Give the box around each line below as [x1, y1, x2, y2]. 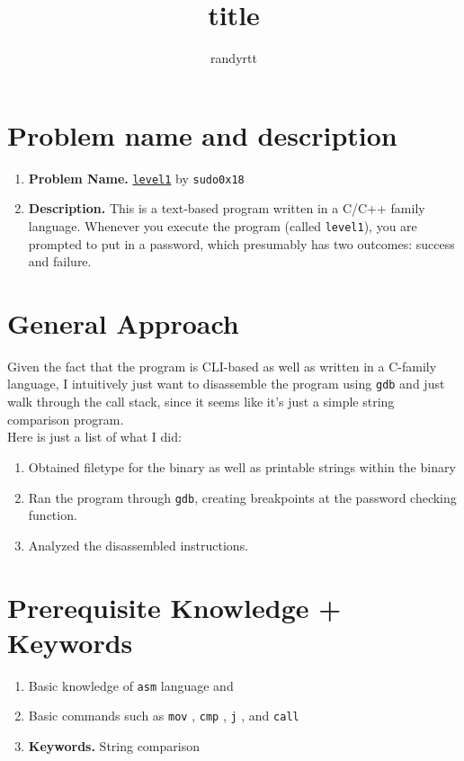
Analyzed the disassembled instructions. [28, 535, 249, 554]
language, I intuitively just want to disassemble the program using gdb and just [7, 374, 445, 393]
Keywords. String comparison [28, 736, 200, 755]
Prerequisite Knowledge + [7, 588, 342, 625]
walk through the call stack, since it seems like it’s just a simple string [7, 392, 395, 411]
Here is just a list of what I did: [7, 427, 182, 446]
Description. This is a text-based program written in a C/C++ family [28, 199, 425, 218]
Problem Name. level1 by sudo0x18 [28, 168, 245, 187]
